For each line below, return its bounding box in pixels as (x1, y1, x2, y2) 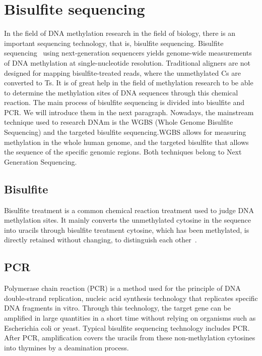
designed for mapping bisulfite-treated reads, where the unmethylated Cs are (4, 67, 241, 78)
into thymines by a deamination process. (4, 342, 129, 352)
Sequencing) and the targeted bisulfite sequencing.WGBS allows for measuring (4, 127, 246, 137)
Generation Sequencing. (4, 156, 77, 167)
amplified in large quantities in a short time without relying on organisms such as (4, 313, 256, 323)
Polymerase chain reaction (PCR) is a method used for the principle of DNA (4, 283, 241, 293)
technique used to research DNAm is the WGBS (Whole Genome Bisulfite (4, 117, 233, 127)
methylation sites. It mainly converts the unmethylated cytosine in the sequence (4, 215, 251, 225)
